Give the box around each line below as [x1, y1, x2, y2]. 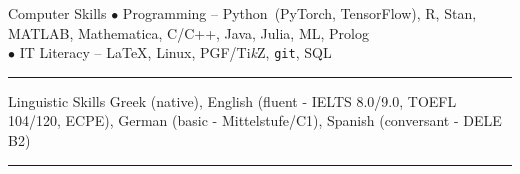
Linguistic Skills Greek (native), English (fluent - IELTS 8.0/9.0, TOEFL [8, 90, 457, 111]
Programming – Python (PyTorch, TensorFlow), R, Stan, [122, 3, 477, 23]
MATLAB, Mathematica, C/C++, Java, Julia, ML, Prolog [8, 22, 369, 43]
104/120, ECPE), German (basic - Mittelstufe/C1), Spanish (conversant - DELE [8, 110, 502, 131]
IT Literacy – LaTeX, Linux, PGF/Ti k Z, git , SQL [19, 42, 332, 63]
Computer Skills [8, 3, 107, 23]
